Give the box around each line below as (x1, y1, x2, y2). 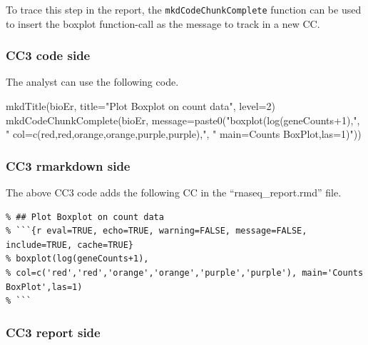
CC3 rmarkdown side (6, 156, 131, 174)
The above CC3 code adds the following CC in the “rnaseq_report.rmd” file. (6, 185, 342, 200)
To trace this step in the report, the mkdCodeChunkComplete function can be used (6, 2, 362, 16)
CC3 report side (6, 323, 101, 341)
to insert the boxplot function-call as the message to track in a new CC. (6, 16, 320, 31)
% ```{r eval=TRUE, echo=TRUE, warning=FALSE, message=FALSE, (6, 226, 307, 236)
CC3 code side (6, 46, 91, 64)
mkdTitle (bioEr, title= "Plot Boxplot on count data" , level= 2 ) (6, 99, 275, 114)
